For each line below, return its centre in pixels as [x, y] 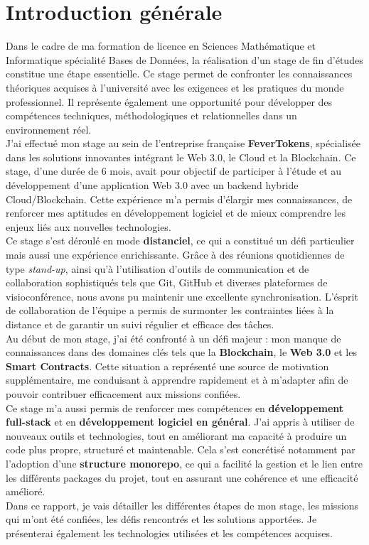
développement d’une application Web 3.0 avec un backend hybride [152, 185]
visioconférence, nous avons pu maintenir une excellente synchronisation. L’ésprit [182, 296]
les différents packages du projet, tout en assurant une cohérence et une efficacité [182, 477]
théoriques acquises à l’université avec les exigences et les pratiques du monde [175, 87]
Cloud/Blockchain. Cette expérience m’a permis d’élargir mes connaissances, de [179, 199]
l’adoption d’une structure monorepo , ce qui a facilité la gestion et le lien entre [184, 463]
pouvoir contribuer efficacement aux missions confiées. [123, 393]
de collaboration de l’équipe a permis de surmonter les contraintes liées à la [170, 310]
